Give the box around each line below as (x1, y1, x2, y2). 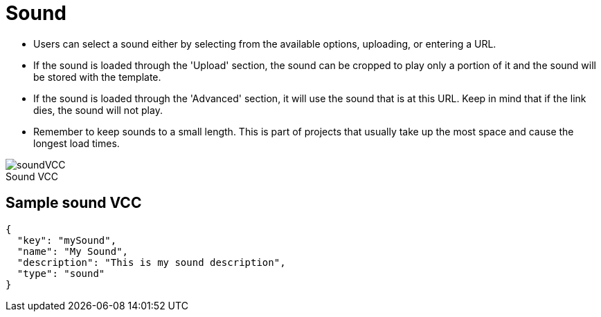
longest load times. (33, 137, 120, 149)
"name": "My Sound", (17, 245, 129, 257)
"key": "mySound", (17, 234, 117, 246)
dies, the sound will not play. (33, 104, 163, 116)
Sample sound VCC (6, 194, 142, 212)
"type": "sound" (17, 267, 105, 279)
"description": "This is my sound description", (17, 256, 286, 268)
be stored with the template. (33, 70, 161, 83)
